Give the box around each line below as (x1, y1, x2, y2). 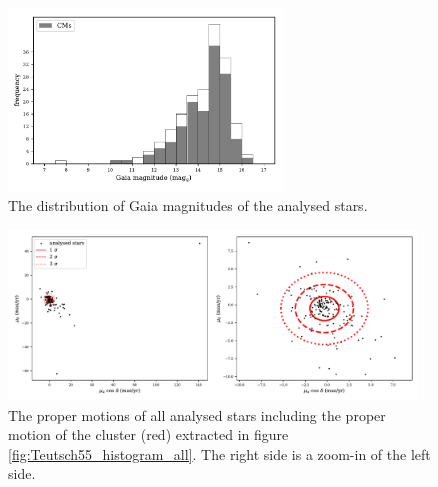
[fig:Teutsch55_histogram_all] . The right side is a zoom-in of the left (8, 443, 431, 464)
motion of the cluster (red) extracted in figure (8, 424, 289, 445)
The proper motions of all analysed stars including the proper (8, 404, 386, 425)
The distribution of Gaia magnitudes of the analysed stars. (8, 195, 368, 216)
